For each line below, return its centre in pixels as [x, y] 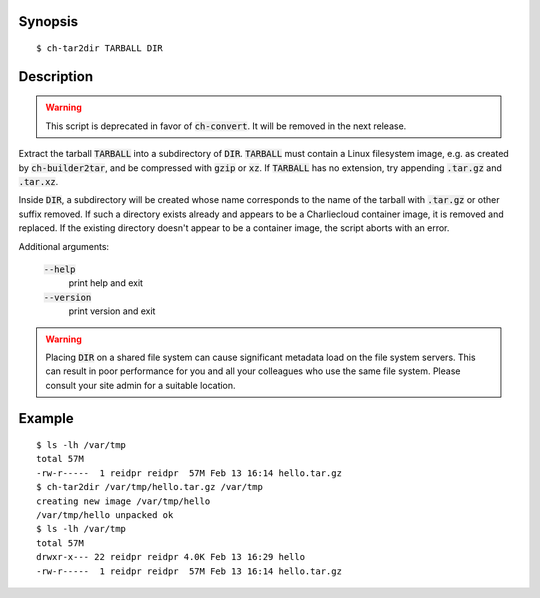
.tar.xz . [38, 181]
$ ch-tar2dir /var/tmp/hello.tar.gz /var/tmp [150, 487]
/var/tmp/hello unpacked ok [105, 515]
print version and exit [112, 311]
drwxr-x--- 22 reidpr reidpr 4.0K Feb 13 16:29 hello [170, 557]
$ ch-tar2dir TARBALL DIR [100, 48]
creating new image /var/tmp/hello [123, 501]
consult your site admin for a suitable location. [140, 385]
